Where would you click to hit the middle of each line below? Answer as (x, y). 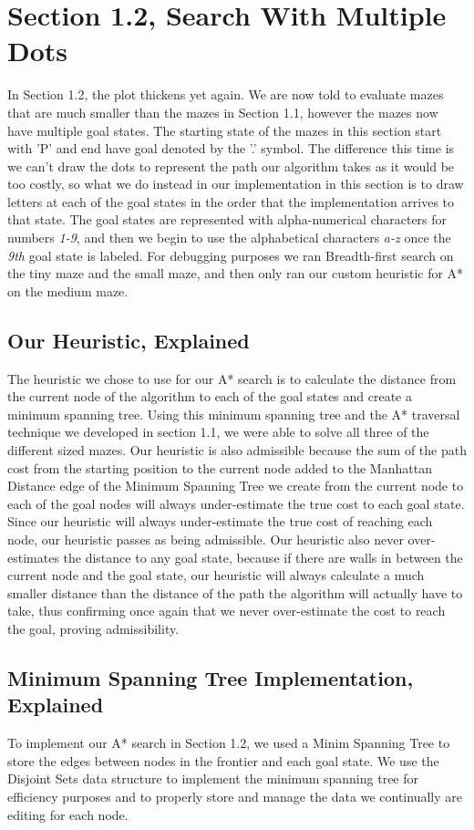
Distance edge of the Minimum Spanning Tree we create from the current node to (236, 486)
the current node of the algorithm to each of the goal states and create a (210, 396)
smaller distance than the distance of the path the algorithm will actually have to (235, 592)
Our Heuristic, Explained (129, 340)
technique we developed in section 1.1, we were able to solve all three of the (218, 432)
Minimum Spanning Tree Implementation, (211, 677)
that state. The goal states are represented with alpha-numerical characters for (227, 219)
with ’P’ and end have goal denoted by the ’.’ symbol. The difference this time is (231, 148)
